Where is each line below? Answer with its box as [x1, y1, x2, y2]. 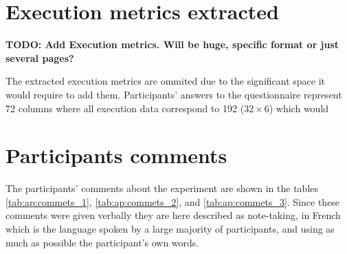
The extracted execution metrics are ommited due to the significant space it [5, 74, 326, 88]
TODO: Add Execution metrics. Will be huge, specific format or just [5, 37, 339, 52]
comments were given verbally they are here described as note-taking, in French [5, 208, 341, 222]
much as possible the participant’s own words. [5, 235, 199, 249]
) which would [269, 100, 329, 115]
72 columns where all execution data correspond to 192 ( [5, 100, 245, 115]
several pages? [5, 50, 74, 65]
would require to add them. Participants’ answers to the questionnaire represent [5, 87, 342, 101]
